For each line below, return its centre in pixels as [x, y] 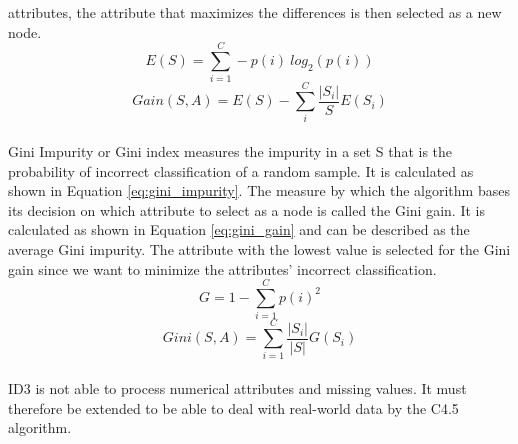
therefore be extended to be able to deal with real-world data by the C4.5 [233, 407]
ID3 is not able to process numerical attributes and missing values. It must [237, 388]
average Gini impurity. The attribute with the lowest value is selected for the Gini [259, 249]
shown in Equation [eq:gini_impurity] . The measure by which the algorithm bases [259, 190]
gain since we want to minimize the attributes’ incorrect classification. [222, 268]
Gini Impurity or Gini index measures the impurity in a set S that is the [230, 151]
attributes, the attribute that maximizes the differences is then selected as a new [255, 12]
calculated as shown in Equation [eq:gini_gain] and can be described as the [239, 229]
